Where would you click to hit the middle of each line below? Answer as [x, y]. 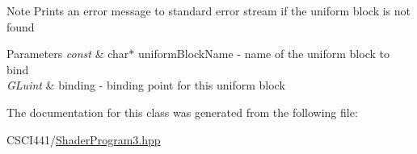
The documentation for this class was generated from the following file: [182, 112]
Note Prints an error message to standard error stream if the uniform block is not [208, 10]
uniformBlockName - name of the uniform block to [263, 54]
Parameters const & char [68, 54]
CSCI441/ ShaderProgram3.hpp [84, 139]
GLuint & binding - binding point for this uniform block [146, 85]
